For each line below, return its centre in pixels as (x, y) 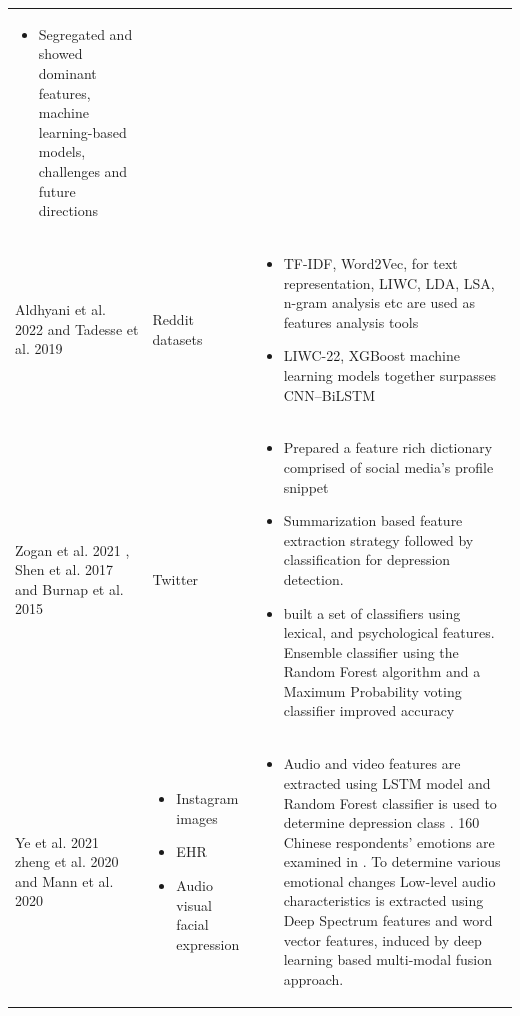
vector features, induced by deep (382, 939)
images (197, 817)
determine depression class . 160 (381, 822)
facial (192, 924)
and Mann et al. (64, 880)
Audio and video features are (372, 763)
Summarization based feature (373, 520)
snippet (306, 486)
